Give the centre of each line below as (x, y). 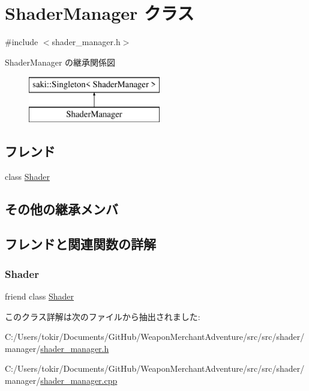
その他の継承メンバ (61, 208)
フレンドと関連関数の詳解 (80, 244)
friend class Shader (39, 296)
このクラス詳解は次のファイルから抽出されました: (103, 316)
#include (22, 42)
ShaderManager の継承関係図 (60, 62)
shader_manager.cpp (79, 380)
